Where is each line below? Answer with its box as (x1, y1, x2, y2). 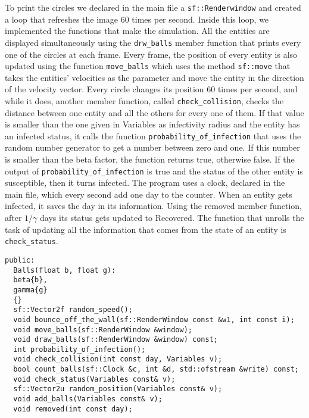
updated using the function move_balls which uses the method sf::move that (5, 60, 291, 72)
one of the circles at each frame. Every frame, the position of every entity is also (5, 48, 298, 60)
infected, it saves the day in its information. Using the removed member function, (5, 199, 302, 212)
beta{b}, (13, 276, 48, 285)
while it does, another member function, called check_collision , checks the (5, 94, 284, 107)
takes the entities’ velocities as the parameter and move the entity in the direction (5, 71, 304, 83)
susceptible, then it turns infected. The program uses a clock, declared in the (5, 176, 285, 189)
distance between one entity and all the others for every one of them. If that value (5, 106, 304, 118)
